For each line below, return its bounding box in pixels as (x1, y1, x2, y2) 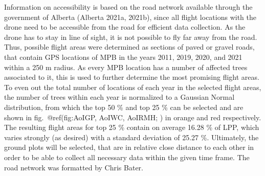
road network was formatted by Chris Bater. (4, 162, 143, 172)
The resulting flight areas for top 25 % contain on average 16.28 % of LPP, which (4, 122, 259, 133)
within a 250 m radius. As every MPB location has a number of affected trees (4, 61, 248, 72)
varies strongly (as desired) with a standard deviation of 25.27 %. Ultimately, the (4, 131, 259, 142)
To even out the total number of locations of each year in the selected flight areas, (4, 81, 261, 92)
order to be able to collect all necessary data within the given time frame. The (4, 151, 250, 162)
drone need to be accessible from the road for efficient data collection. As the (4, 21, 246, 32)
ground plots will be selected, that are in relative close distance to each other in (4, 142, 254, 152)
